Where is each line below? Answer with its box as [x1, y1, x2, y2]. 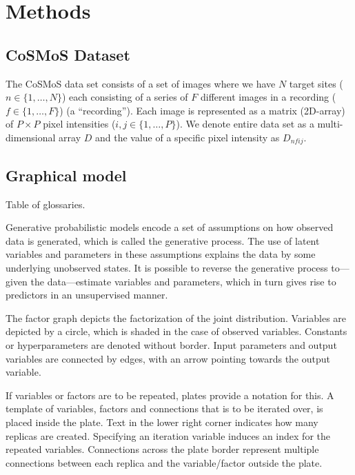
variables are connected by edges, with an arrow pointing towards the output [6, 351, 330, 365]
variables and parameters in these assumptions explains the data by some [6, 247, 316, 261]
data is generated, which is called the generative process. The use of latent [6, 233, 320, 247]
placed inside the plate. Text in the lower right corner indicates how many [6, 414, 318, 429]
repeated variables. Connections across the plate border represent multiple [6, 442, 319, 456]
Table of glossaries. [6, 196, 85, 211]
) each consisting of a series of [61, 90, 188, 104]
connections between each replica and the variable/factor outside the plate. [6, 455, 323, 469]
